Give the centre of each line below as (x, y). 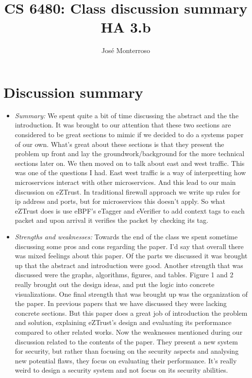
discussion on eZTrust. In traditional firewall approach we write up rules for (128, 191)
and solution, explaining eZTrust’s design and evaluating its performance (123, 322)
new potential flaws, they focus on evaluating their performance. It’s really (126, 360)
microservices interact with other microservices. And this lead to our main (125, 182)
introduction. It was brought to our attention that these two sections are (123, 125)
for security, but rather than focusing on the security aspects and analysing (127, 351)
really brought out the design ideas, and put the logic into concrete (115, 284)
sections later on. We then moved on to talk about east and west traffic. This (130, 163)
